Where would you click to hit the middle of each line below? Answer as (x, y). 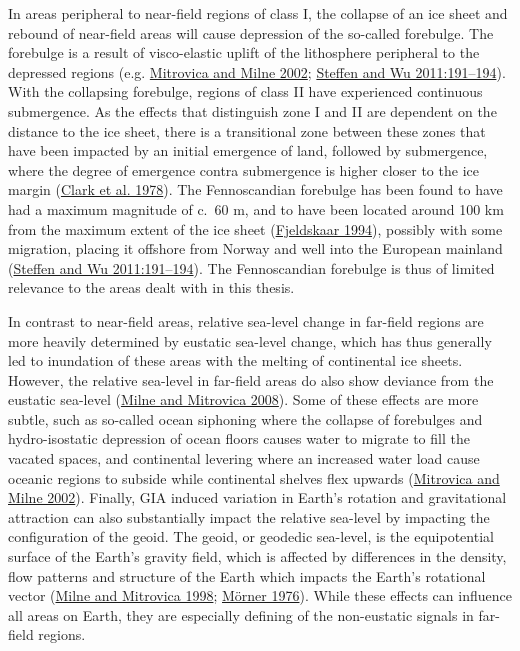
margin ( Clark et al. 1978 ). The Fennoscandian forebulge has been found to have (255, 189)
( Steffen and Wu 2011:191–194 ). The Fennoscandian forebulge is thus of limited (251, 267)
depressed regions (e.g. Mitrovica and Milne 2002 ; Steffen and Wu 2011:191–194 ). (257, 71)
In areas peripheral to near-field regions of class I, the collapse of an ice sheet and (258, 13)
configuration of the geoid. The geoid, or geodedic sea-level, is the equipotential (251, 536)
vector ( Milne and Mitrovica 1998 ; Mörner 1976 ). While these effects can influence (260, 595)
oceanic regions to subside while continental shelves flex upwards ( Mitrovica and (254, 477)
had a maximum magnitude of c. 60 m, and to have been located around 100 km (256, 208)
